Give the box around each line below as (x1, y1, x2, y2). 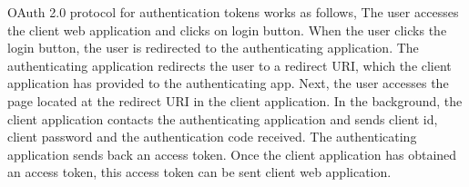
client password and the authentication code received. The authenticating (7, 127, 417, 146)
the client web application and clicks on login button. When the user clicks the (7, 20, 447, 39)
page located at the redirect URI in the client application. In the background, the (7, 91, 463, 110)
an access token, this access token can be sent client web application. (7, 162, 392, 182)
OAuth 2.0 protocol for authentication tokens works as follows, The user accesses (7, 3, 459, 21)
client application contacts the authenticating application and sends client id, (7, 109, 438, 128)
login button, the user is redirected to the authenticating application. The (7, 38, 419, 57)
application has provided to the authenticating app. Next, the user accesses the (7, 74, 449, 93)
